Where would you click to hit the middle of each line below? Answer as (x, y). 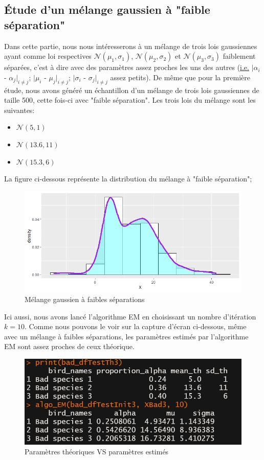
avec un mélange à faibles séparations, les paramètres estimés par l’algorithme (126, 336)
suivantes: (19, 110)
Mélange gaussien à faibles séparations (85, 299)
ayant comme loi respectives (48, 56)
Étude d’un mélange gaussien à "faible (107, 9)
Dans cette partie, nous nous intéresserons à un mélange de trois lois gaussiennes (131, 46)
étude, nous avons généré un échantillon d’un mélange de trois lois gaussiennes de (132, 90)
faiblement (239, 56)
